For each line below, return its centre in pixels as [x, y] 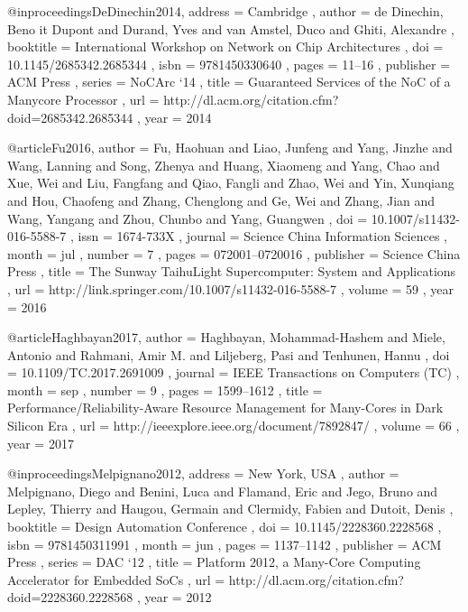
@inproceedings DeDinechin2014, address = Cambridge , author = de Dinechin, [225, 11]
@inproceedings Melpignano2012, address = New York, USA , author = [203, 473]
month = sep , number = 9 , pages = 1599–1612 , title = [165, 389]
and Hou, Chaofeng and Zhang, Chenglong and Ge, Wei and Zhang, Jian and [221, 200]
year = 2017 [41, 443]
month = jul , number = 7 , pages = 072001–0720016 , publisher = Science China [234, 253]
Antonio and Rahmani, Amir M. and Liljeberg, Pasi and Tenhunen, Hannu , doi [229, 354]
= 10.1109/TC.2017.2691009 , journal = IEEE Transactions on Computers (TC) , [234, 372]
